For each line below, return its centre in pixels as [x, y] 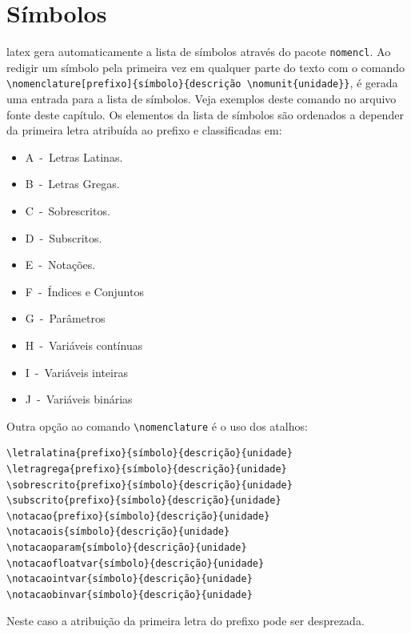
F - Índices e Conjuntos [84, 291]
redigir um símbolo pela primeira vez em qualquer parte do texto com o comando [206, 67]
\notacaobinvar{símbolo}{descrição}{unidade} [130, 594]
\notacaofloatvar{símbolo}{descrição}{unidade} [136, 563]
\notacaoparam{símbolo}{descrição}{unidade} [127, 547]
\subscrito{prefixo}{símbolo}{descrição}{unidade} [144, 501]
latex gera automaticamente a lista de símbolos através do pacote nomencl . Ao [199, 52]
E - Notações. [60, 265]
